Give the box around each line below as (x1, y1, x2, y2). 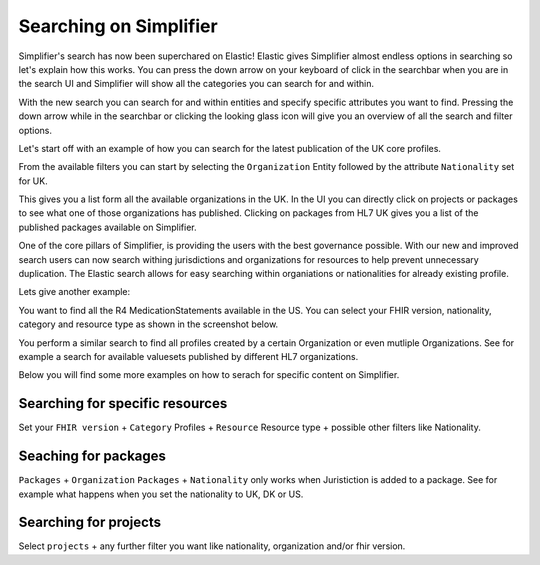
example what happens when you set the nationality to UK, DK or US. (18, 488, 304, 500)
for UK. (18, 175, 49, 187)
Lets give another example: (18, 286, 131, 298)
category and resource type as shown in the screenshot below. (18, 318, 279, 330)
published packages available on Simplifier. (18, 221, 197, 233)
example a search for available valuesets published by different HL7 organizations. (18, 350, 359, 362)
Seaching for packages (18, 448, 167, 465)
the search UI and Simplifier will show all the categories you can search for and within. (18, 78, 375, 90)
